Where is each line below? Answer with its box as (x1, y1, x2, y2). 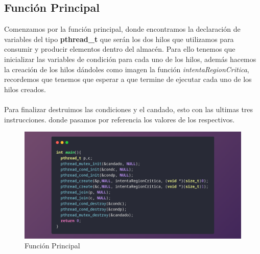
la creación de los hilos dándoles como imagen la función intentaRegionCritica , (4, 63, 249, 74)
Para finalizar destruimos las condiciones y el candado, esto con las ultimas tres (4, 103, 253, 114)
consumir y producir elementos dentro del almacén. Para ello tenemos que (4, 44, 235, 54)
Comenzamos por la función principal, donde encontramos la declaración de (4, 24, 241, 34)
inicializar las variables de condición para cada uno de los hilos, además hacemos (4, 53, 256, 64)
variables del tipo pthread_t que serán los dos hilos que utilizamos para (4, 33, 234, 44)
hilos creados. (4, 83, 46, 94)
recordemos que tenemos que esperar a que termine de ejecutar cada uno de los (4, 74, 252, 84)
